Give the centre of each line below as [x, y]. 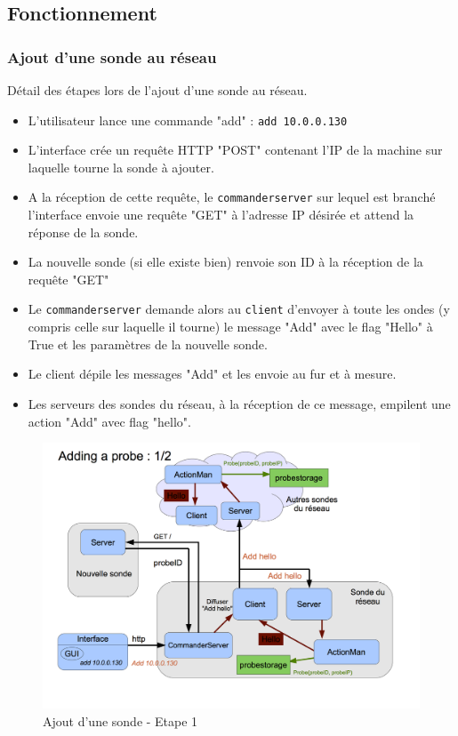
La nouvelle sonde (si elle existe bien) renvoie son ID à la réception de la [225, 262]
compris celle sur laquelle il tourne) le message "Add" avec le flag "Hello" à [230, 327]
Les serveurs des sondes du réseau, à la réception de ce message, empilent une [239, 403]
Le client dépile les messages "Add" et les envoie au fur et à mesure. [212, 374]
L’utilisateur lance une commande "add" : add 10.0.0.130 [188, 120]
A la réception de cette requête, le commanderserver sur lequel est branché [232, 197]
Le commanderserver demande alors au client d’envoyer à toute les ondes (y [239, 309]
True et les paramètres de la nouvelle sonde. [148, 344]
